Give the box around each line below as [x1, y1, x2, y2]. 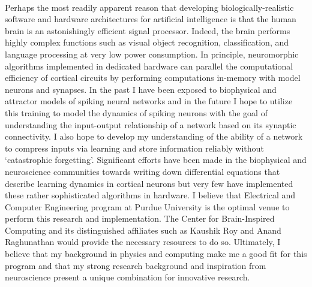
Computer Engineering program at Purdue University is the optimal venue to [5, 200, 290, 213]
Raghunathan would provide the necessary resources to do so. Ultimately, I [5, 235, 281, 248]
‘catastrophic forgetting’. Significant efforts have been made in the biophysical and [5, 153, 307, 166]
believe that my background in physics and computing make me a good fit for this [5, 247, 307, 260]
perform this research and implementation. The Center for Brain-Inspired [5, 212, 275, 225]
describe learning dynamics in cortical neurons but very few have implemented [5, 177, 293, 189]
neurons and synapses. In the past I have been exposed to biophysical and [5, 83, 277, 95]
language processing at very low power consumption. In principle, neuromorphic [5, 47, 299, 60]
